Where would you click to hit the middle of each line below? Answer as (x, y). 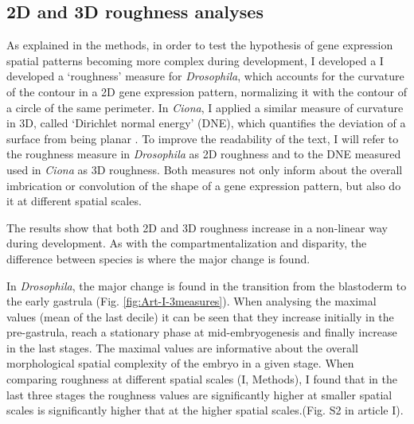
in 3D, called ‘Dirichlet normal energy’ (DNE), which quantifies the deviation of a (206, 123)
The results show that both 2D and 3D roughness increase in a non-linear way (197, 227)
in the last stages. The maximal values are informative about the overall (182, 347)
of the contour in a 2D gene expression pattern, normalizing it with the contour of (207, 91)
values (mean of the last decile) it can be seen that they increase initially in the (200, 316)
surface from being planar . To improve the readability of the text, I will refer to (203, 138)
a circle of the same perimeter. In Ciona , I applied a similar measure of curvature (205, 107)
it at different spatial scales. (74, 201)
